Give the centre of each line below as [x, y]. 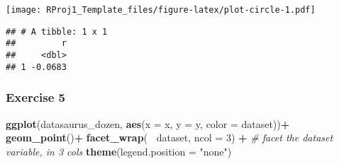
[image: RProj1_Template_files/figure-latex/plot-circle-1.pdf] [161, 10]
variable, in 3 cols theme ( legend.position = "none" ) [119, 151]
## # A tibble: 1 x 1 [57, 31]
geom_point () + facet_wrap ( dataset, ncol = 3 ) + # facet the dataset [169, 137]
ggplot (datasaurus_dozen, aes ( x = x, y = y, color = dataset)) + [148, 123]
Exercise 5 [35, 97]
